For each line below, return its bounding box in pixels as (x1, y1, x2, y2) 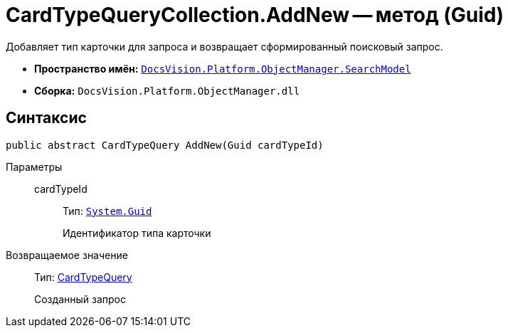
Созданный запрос (34, 292, 126, 305)
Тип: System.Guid (63, 204, 152, 217)
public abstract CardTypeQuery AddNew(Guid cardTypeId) (6, 139, 324, 151)
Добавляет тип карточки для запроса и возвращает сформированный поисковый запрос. (6, 40, 443, 53)
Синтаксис (6, 109, 87, 127)
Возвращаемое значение (6, 248, 128, 261)
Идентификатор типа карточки (63, 226, 211, 239)
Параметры (6, 160, 63, 173)
